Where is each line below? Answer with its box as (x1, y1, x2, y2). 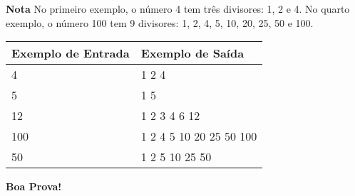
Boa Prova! (6, 179, 62, 194)
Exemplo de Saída (140, 45, 245, 62)
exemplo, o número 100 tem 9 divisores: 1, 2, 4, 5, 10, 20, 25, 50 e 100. (6, 15, 314, 30)
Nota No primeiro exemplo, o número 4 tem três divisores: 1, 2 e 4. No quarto (6, 1, 350, 16)
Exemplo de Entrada (11, 45, 130, 62)
